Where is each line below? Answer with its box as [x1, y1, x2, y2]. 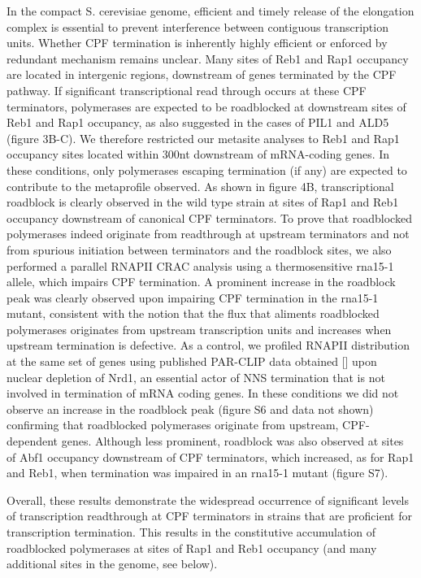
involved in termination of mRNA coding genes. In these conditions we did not [7, 385, 399, 402]
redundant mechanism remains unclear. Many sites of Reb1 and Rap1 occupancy [7, 50, 409, 67]
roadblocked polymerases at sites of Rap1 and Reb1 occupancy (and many [7, 539, 377, 556]
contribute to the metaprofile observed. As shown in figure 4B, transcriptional [7, 177, 394, 194]
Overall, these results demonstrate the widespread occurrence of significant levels [7, 491, 410, 508]
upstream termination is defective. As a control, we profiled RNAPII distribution [7, 337, 410, 354]
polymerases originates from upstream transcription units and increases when [7, 320, 392, 337]
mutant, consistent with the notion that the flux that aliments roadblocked [7, 305, 380, 322]
